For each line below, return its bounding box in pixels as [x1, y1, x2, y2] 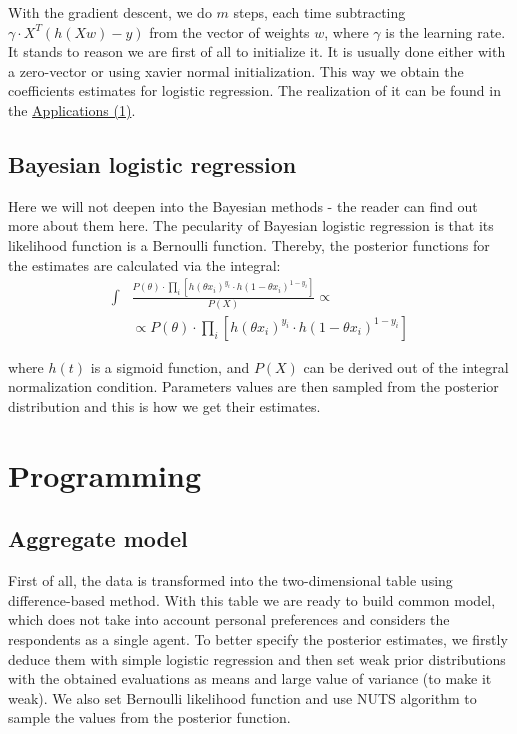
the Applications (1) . [8, 99, 136, 120]
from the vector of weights [149, 21, 310, 42]
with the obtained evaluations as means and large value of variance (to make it [8, 668, 492, 689]
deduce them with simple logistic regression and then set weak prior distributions [8, 648, 506, 669]
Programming [8, 454, 201, 495]
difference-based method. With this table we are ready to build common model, [8, 589, 496, 610]
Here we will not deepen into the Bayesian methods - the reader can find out [8, 195, 478, 216]
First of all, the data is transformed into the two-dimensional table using [8, 570, 453, 591]
